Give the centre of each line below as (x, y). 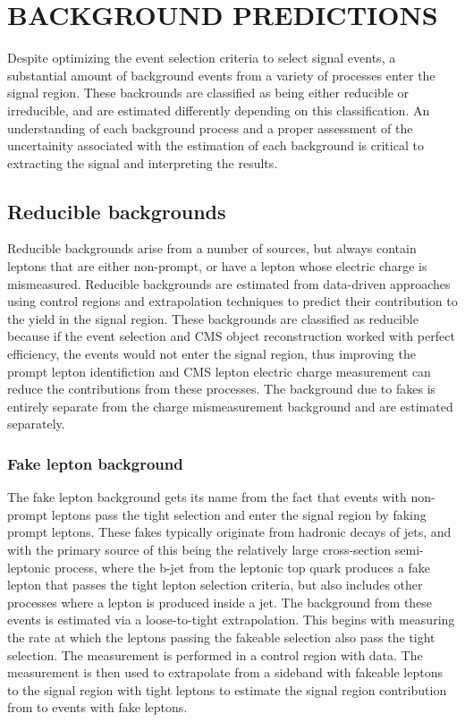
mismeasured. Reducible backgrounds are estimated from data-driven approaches (229, 283)
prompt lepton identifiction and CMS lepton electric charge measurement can (219, 371)
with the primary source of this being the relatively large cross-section (199, 550)
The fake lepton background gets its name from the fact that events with (207, 497)
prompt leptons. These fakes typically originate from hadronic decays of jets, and (229, 532)
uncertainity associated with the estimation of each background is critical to (216, 145)
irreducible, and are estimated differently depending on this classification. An (219, 110)
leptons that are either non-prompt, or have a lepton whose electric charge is (217, 266)
